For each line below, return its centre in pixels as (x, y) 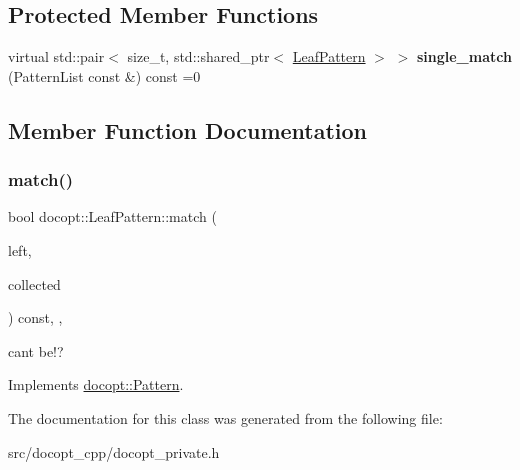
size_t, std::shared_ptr (198, 56)
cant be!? (36, 350)
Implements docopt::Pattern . (96, 384)
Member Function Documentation (188, 129)
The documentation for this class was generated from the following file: (225, 417)
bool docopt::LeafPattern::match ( (112, 216)
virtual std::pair (56, 56)
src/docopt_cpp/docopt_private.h (114, 451)
